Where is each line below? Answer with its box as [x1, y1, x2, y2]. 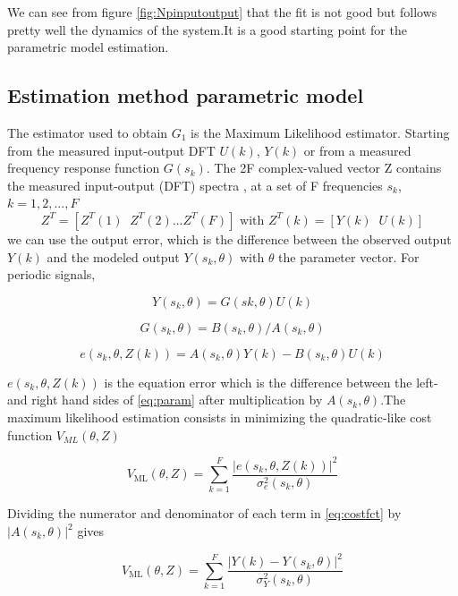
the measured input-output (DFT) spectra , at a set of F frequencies [7, 175, 383, 194]
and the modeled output [47, 247, 180, 266]
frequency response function [7, 158, 160, 177]
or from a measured [303, 140, 411, 159]
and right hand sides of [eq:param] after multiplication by [7, 390, 323, 409]
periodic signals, [7, 265, 96, 284]
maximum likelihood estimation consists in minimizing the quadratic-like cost [7, 407, 432, 426]
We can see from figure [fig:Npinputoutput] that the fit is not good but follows [7, 3, 437, 21]
